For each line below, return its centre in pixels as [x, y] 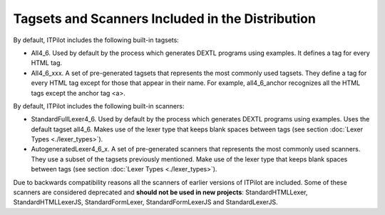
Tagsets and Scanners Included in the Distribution [165, 19]
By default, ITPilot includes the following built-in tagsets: [96, 40]
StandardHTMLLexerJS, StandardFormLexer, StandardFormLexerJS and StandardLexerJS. [145, 202]
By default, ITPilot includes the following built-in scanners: [99, 106]
